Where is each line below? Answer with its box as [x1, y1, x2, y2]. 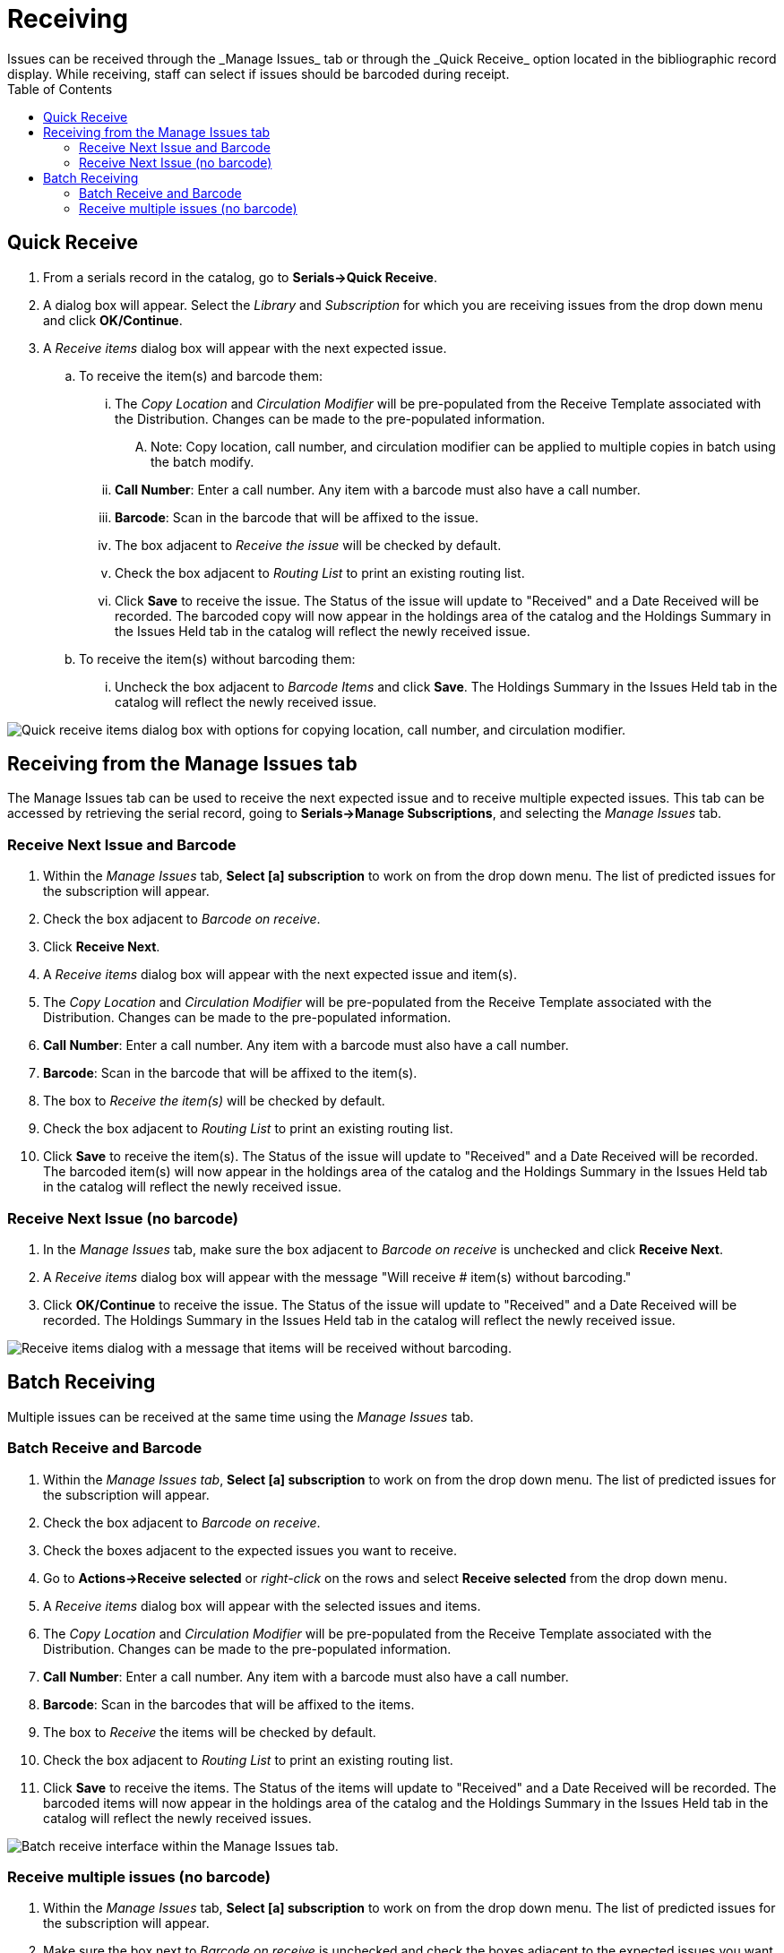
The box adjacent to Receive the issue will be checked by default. [115, 537, 502, 553]
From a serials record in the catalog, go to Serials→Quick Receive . [43, 269, 437, 285]
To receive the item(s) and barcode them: [79, 367, 323, 383]
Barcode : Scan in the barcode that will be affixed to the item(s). [43, 1065, 418, 1081]
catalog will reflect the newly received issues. [43, 1810, 312, 1826]
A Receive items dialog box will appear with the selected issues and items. [43, 1597, 481, 1613]
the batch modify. [151, 453, 254, 469]
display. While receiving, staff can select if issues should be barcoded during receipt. [7, 65, 510, 82]
